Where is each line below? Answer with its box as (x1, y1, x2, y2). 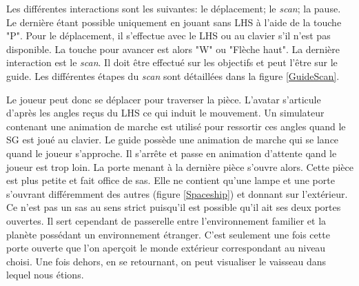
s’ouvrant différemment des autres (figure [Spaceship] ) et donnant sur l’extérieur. (6, 186, 348, 201)
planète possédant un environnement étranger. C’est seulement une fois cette (6, 227, 330, 241)
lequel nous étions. (6, 267, 84, 282)
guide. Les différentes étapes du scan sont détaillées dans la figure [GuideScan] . (6, 68, 340, 83)
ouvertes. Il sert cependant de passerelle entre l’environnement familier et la (6, 213, 327, 227)
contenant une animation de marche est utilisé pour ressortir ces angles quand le (6, 119, 346, 133)
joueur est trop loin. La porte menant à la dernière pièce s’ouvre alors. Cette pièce (6, 159, 353, 174)
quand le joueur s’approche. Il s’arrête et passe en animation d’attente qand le (6, 145, 337, 160)
